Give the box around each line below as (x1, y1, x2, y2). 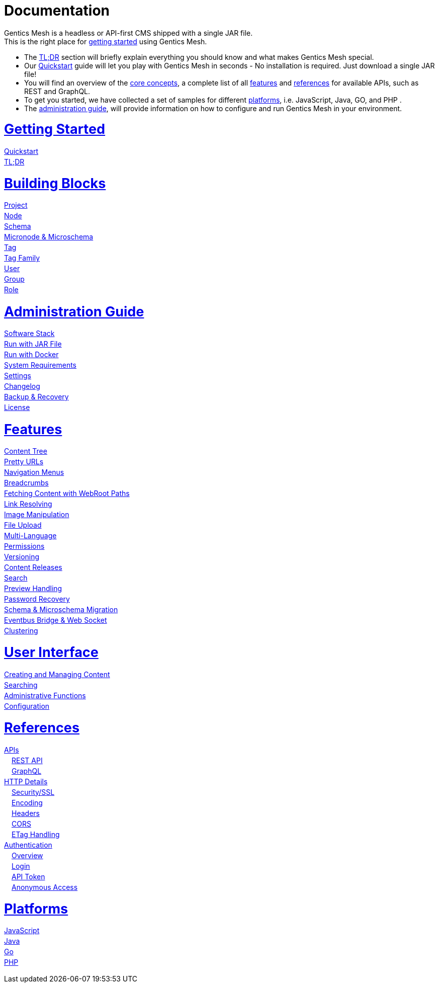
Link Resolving (4, 500, 52, 508)
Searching (4, 680, 38, 689)
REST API (12, 756, 43, 765)
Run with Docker (4, 350, 59, 359)
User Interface (4, 644, 99, 661)
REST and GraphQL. (24, 87, 91, 96)
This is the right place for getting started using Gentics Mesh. (4, 37, 207, 46)
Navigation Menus (4, 468, 64, 476)
